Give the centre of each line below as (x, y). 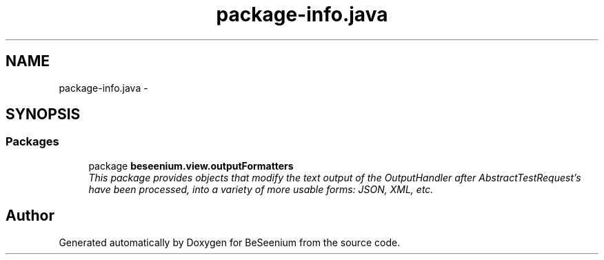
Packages (32, 142)
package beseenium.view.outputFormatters (191, 166)
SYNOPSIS (43, 114)
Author (30, 216)
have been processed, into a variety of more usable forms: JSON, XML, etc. (261, 189)
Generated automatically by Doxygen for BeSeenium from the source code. (230, 242)
